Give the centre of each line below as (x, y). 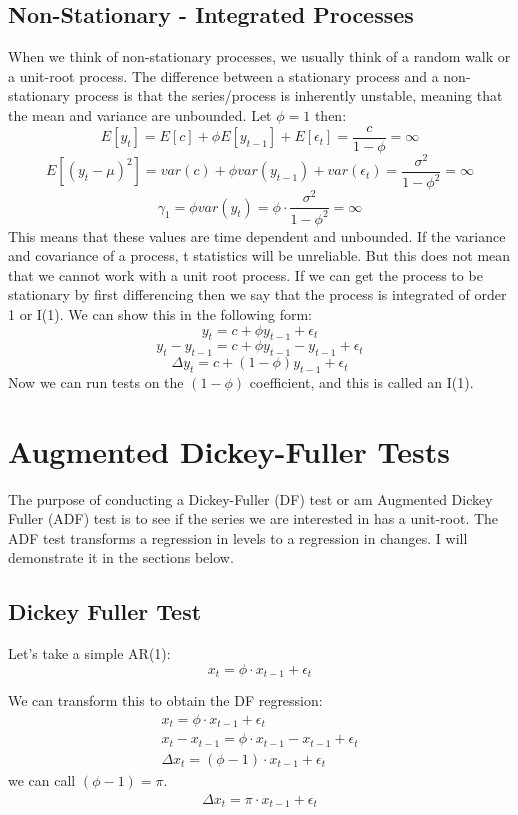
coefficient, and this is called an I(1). (361, 381)
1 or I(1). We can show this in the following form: (160, 313)
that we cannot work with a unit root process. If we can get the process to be (245, 274)
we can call (42, 779)
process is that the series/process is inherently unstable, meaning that (288, 95)
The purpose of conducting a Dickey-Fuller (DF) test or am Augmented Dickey (250, 498)
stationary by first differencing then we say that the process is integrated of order (257, 294)
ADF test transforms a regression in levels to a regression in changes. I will (238, 537)
